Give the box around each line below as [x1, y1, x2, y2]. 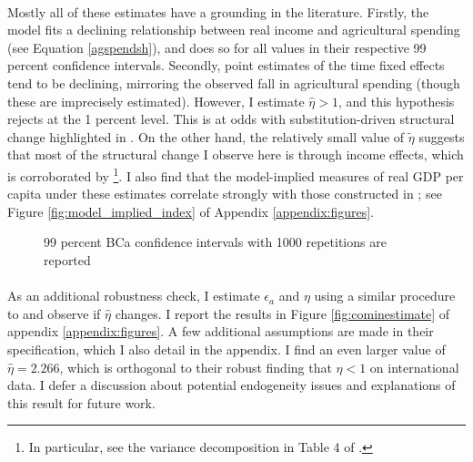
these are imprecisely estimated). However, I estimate [7, 91, 305, 110]
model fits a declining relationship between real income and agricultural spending [7, 20, 460, 39]
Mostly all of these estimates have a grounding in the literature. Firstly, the [7, 2, 429, 21]
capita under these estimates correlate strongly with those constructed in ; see [7, 184, 442, 203]
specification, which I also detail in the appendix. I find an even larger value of [7, 339, 446, 358]
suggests [418, 127, 465, 146]
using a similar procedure [314, 286, 456, 305]
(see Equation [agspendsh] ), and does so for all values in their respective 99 [7, 37, 427, 56]
